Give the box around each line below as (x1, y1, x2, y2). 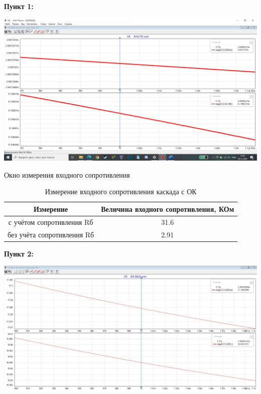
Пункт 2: (4, 248, 34, 258)
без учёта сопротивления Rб (8, 229, 94, 239)
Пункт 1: (4, 1, 34, 11)
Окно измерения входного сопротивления (4, 169, 130, 180)
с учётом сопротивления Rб (8, 216, 93, 227)
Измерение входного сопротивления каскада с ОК (45, 186, 197, 197)
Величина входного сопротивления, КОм (101, 203, 234, 214)
